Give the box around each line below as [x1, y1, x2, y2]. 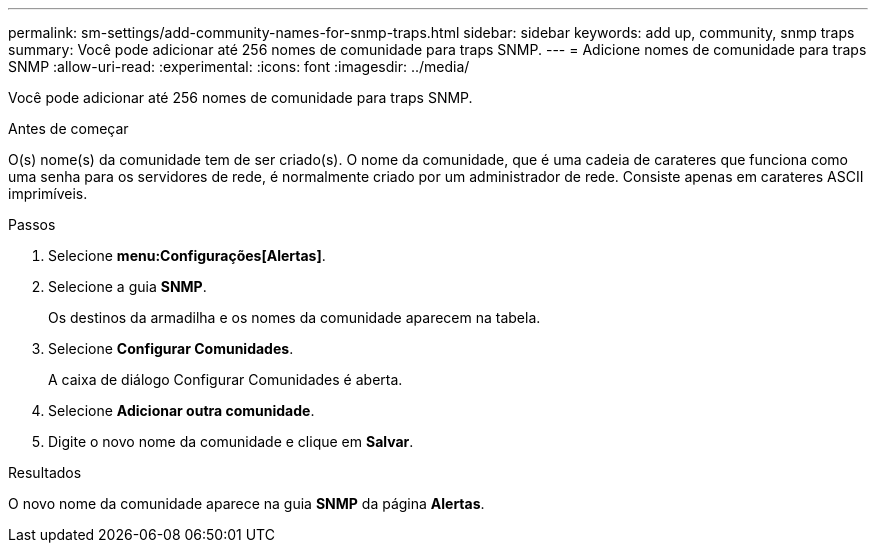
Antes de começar [8, 120, 129, 137]
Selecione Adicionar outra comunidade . [48, 402, 315, 419]
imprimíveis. [8, 185, 88, 202]
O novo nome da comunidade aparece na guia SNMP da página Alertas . [8, 495, 485, 512]
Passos [8, 216, 56, 233]
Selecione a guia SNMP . [48, 278, 207, 295]
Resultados [8, 464, 82, 481]
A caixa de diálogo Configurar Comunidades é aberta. [48, 371, 403, 388]
